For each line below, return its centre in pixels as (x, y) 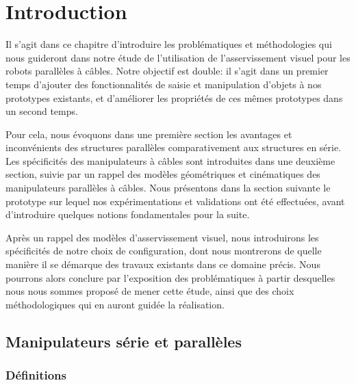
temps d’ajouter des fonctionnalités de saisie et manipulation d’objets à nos (164, 84)
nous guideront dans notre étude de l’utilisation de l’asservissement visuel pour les (178, 57)
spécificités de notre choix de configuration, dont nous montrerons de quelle (164, 251)
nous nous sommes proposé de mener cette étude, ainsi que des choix (150, 291)
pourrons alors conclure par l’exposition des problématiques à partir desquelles (170, 277)
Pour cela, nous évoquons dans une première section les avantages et (149, 134)
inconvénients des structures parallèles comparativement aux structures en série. (174, 147)
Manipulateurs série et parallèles (124, 341)
